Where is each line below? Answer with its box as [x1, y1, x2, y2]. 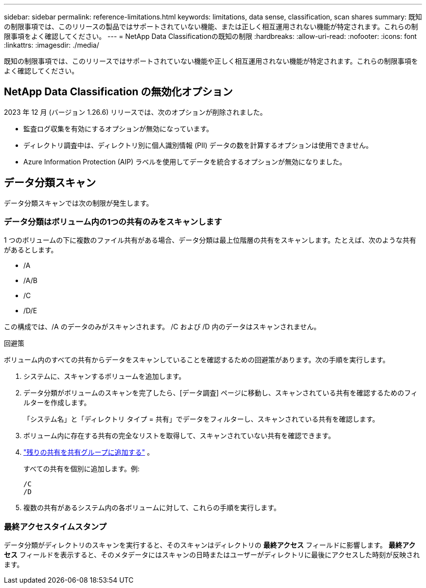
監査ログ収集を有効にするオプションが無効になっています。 [23, 124, 213, 133]
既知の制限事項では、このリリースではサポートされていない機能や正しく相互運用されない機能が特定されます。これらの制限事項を [4, 57, 418, 65]
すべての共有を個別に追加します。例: [23, 464, 140, 473]
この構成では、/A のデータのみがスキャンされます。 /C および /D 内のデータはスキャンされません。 [4, 322, 320, 331]
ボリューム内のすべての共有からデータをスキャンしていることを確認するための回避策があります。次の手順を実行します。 [4, 356, 390, 364]
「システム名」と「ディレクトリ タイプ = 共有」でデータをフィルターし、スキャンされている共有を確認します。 [23, 415, 379, 424]
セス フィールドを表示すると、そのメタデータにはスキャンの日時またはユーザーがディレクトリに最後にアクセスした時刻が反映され [4, 551, 420, 559]
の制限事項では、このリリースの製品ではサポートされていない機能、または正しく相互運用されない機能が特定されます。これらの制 [4, 22, 418, 31]
